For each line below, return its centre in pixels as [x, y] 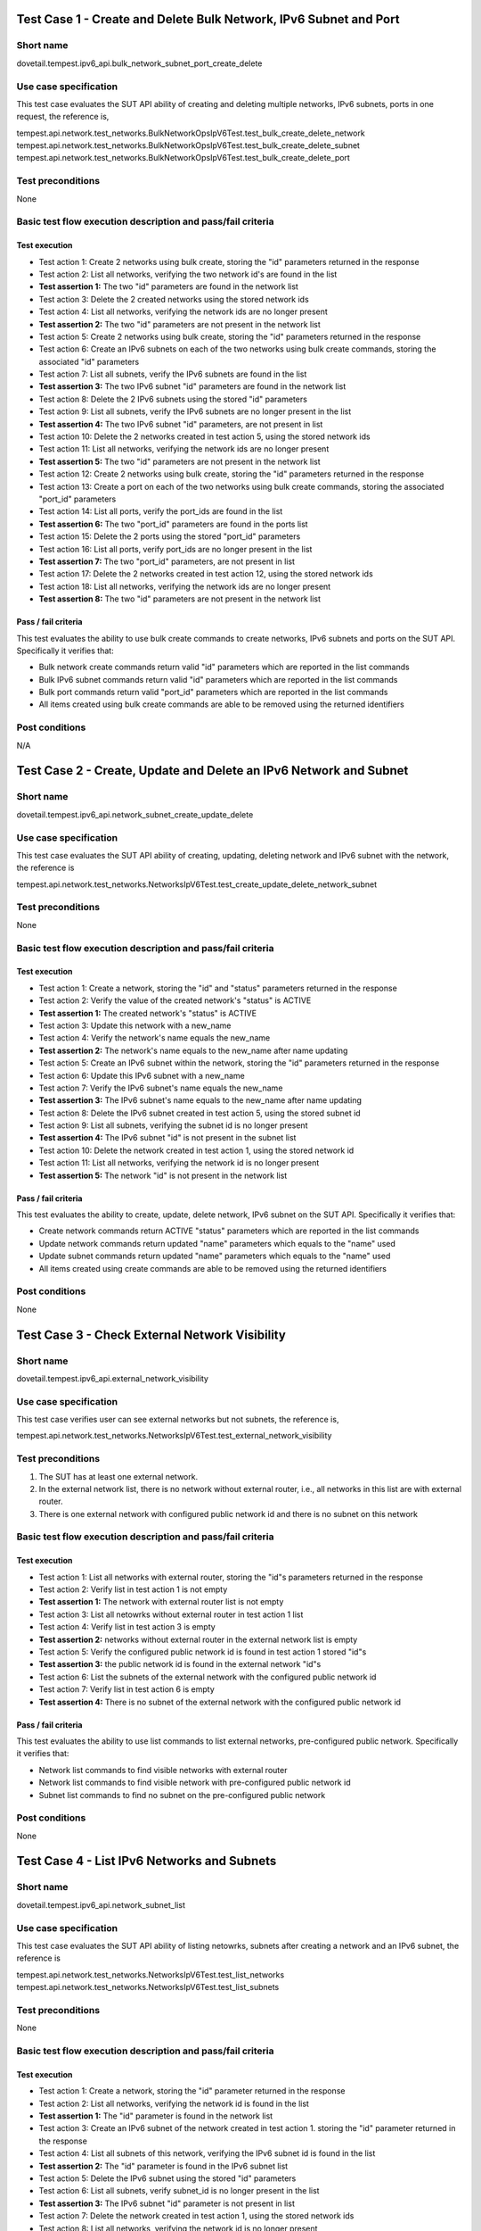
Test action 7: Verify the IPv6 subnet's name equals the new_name [161, 1088]
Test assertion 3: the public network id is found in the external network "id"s [180, 1664]
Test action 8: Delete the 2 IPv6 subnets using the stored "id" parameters [173, 399]
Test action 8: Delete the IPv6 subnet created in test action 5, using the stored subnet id [200, 1113]
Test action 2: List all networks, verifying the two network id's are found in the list [188, 274]
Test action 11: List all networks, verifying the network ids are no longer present [184, 449]
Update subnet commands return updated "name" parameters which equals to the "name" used [215, 1256]
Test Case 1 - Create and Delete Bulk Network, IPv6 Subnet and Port [208, 19]
